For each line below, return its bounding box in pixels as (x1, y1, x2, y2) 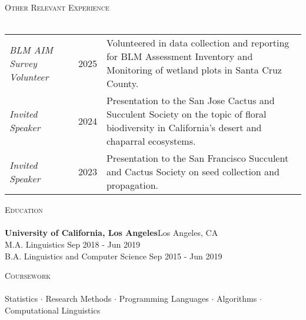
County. (106, 76, 139, 91)
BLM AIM (9, 42, 53, 56)
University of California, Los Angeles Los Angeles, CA (5, 226, 218, 239)
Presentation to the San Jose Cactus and (106, 94, 275, 108)
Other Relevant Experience (5, 1, 109, 13)
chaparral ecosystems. (106, 134, 196, 148)
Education (5, 204, 43, 216)
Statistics (5, 292, 38, 305)
